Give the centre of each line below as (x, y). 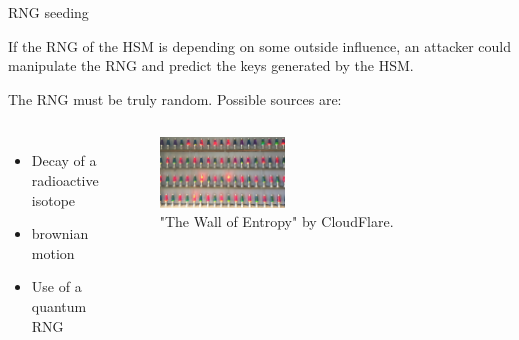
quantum (59, 305)
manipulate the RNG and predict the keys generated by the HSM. (211, 65)
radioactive (65, 179)
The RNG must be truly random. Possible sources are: (175, 98)
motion (53, 252)
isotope (53, 199)
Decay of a (64, 160)
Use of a (56, 286)
